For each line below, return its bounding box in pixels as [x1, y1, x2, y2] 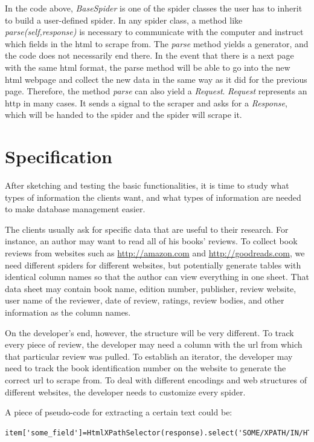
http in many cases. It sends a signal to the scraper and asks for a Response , [5, 96, 287, 109]
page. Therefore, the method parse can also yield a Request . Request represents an [5, 85, 307, 97]
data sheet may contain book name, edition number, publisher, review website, [5, 282, 296, 294]
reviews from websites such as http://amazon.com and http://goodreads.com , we [5, 247, 305, 259]
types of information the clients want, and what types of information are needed [5, 190, 301, 203]
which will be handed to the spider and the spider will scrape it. [5, 108, 242, 121]
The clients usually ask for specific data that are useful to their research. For [5, 223, 289, 235]
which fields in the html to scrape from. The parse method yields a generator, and [5, 37, 309, 50]
